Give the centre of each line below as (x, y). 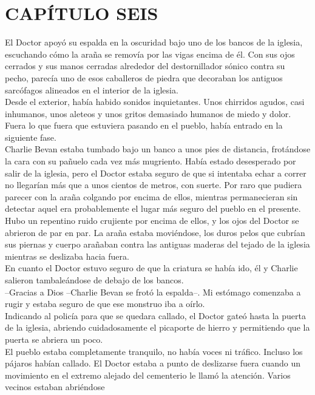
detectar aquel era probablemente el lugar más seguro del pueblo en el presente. (153, 208)
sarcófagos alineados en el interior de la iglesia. (92, 89)
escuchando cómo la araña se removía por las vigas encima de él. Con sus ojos (150, 54)
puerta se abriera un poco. (54, 339)
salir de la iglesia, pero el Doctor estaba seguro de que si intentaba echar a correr (156, 173)
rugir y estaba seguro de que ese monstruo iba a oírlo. (105, 304)
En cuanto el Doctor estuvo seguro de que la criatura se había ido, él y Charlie (151, 268)
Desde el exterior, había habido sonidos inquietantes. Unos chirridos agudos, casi (155, 102)
